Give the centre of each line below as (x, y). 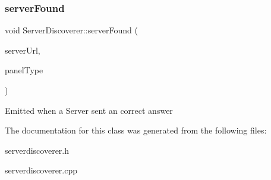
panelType (24, 70)
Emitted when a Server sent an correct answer (89, 110)
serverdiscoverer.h (37, 150)
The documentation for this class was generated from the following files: (136, 130)
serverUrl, (23, 50)
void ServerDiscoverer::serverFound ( (72, 30)
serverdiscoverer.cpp (41, 170)
